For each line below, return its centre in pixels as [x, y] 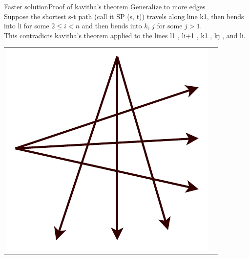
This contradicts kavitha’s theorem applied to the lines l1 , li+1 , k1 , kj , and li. [125, 35]
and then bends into [112, 26]
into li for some [27, 26]
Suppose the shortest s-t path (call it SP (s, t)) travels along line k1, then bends [124, 16]
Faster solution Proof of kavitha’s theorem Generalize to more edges [105, 6]
